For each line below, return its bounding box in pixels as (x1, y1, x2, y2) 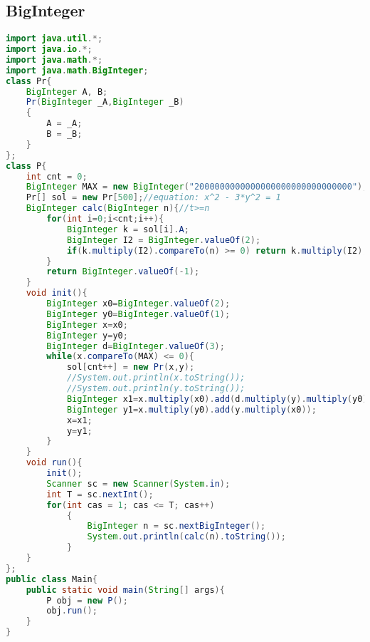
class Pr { (6, 76, 52, 86)
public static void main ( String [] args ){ (26, 584, 225, 595)
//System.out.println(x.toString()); (66, 373, 245, 383)
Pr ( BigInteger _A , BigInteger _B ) (26, 97, 184, 108)
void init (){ (26, 288, 88, 299)
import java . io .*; (6, 44, 92, 55)
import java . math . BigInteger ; (6, 65, 149, 76)
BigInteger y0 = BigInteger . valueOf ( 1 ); (46, 309, 231, 319)
